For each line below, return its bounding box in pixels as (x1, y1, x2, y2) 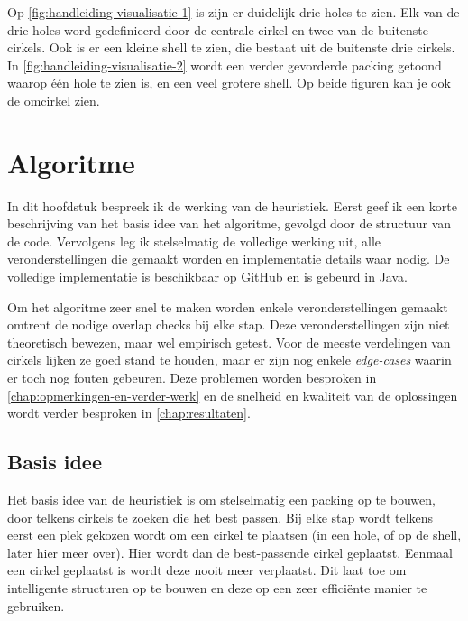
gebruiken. (7, 596, 65, 615)
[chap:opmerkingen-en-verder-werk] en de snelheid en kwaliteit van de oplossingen (7, 385, 458, 404)
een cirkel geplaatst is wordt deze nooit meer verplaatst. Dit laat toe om (7, 561, 407, 579)
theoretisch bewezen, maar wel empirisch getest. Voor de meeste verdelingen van (7, 332, 451, 351)
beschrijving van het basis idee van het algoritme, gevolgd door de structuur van (7, 214, 452, 233)
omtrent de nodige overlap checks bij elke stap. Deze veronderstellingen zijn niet (7, 315, 450, 334)
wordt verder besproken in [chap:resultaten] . (7, 403, 251, 422)
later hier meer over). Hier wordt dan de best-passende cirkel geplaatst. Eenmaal (7, 542, 453, 561)
